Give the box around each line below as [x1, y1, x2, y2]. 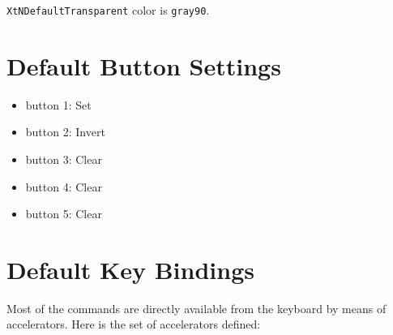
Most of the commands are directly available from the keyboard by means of [6, 299, 387, 316]
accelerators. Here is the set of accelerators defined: [6, 316, 261, 333]
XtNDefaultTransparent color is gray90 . [6, 2, 210, 18]
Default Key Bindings [6, 252, 254, 286]
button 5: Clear [25, 205, 102, 222]
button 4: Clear [25, 178, 102, 195]
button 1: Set [25, 96, 92, 113]
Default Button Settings [6, 49, 281, 82]
